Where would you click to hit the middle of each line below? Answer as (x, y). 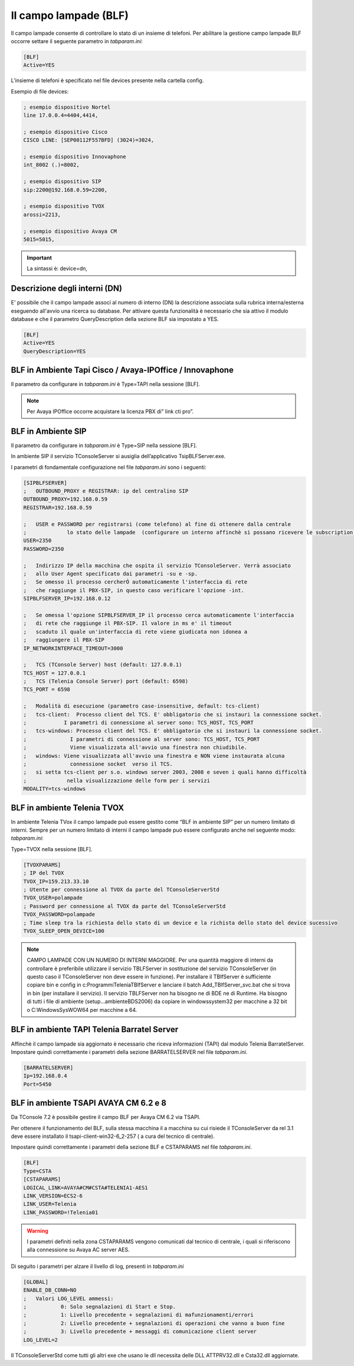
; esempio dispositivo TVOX (64, 206)
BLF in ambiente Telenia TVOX (68, 808)
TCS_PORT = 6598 (47, 690)
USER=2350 (37, 541)
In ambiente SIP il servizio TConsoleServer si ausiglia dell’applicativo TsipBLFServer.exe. (118, 456)
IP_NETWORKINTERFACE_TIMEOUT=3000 (73, 648)
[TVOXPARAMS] (42, 865)
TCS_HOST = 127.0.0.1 (55, 673)
